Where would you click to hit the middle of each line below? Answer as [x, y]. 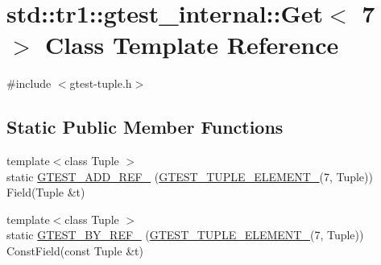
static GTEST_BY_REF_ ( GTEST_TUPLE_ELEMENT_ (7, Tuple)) [185, 235]
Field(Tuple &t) [46, 192]
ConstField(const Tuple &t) [75, 251]
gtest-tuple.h [101, 83]
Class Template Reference [192, 45]
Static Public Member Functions [145, 127]
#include [29, 83]
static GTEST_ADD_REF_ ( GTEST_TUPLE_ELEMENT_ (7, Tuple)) [190, 176]
